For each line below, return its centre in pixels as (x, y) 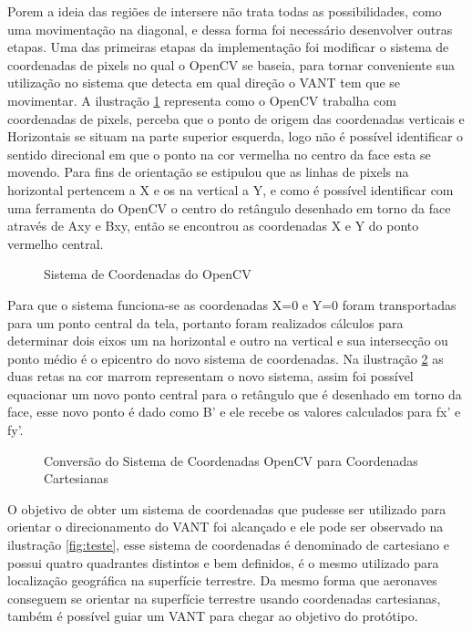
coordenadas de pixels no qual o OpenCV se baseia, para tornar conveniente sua (231, 64)
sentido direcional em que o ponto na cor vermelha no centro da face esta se (219, 154)
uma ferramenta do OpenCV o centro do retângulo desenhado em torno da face (229, 207)
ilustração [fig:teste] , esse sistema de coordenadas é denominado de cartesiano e (228, 545)
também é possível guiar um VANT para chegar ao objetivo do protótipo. (213, 616)
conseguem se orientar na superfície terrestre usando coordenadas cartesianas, (224, 598)
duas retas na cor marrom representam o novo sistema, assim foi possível (210, 376)
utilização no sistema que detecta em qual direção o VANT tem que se (204, 83)
